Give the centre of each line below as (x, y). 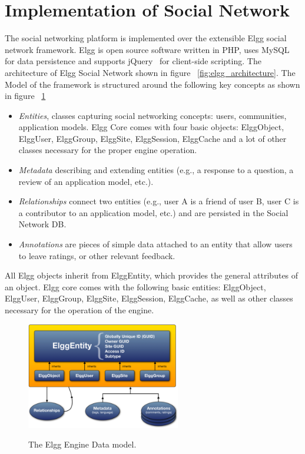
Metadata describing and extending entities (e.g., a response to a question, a (156, 170)
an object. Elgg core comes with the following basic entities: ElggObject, (135, 286)
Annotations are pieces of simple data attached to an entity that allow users (155, 244)
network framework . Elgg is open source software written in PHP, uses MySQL (147, 49)
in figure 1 (25, 96)
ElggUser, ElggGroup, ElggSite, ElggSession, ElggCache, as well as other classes (149, 298)
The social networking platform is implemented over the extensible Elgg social (146, 38)
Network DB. (42, 224)
